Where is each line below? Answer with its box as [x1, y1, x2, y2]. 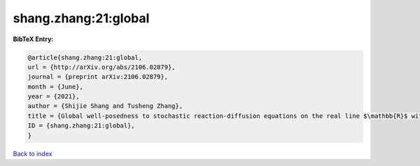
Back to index [13, 149, 52, 158]
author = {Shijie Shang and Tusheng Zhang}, [27, 102, 183, 110]
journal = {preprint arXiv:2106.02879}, [27, 73, 168, 81]
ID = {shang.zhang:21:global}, [27, 122, 136, 130]
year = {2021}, [27, 93, 80, 100]
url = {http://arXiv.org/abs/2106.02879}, [27, 63, 176, 71]
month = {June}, [27, 82, 84, 91]
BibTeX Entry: [13, 35, 54, 43]
